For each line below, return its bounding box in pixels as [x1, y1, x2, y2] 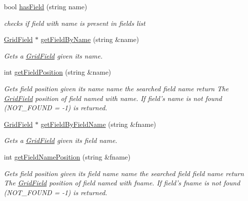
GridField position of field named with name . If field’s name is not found [4, 93, 222, 103]
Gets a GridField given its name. [4, 50, 103, 60]
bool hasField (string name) [4, 1, 87, 11]
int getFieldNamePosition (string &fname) [4, 151, 131, 161]
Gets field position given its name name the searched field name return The [4, 83, 229, 93]
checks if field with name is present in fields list [4, 18, 145, 28]
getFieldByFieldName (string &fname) [41, 119, 156, 129]
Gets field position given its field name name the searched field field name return [4, 168, 244, 178]
